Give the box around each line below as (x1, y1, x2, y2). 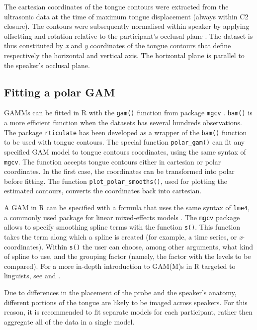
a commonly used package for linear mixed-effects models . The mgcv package (4, 212, 240, 222)
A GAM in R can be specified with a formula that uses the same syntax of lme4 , (4, 202, 250, 213)
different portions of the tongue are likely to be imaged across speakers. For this (4, 297, 248, 307)
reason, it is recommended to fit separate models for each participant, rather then (4, 307, 253, 317)
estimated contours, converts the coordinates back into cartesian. (4, 185, 202, 196)
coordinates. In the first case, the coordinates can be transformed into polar (4, 166, 235, 176)
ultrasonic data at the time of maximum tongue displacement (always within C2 (4, 11, 249, 21)
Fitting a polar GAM (4, 84, 115, 99)
